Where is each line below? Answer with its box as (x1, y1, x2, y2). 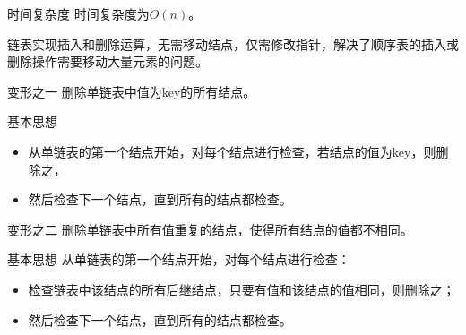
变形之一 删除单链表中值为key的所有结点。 (7, 82, 256, 100)
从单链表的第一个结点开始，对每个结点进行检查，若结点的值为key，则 (28, 142, 436, 160)
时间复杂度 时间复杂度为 (7, 4, 150, 22)
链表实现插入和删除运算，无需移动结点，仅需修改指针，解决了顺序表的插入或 (7, 34, 459, 53)
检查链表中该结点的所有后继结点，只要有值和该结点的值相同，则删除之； (28, 279, 455, 298)
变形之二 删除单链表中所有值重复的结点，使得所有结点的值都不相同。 (7, 219, 413, 238)
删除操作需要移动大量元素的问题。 (7, 52, 208, 71)
